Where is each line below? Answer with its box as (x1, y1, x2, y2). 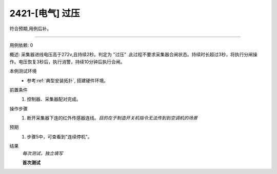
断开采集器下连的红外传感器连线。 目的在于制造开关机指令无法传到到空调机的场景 (27, 115, 197, 121)
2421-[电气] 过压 (9, 8, 80, 19)
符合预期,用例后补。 (9, 26, 52, 32)
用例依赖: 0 (9, 42, 33, 48)
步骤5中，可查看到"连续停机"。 (27, 133, 92, 140)
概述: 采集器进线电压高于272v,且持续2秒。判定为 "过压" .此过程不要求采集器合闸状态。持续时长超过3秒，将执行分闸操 (9, 52, 258, 58)
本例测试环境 (9, 68, 37, 74)
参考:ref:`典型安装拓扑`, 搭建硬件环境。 (27, 77, 109, 84)
